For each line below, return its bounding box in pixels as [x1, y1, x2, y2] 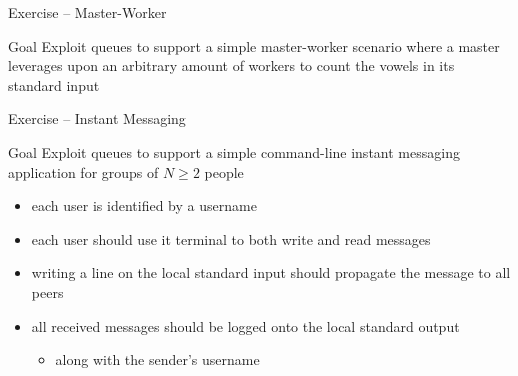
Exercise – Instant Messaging [8, 108, 186, 129]
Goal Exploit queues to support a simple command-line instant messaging [8, 141, 460, 162]
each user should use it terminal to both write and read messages [31, 228, 431, 249]
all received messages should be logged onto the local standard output [31, 315, 460, 336]
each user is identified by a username [31, 195, 257, 216]
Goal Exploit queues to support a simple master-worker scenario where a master [8, 35, 500, 56]
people [204, 161, 244, 182]
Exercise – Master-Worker [8, 2, 167, 22]
